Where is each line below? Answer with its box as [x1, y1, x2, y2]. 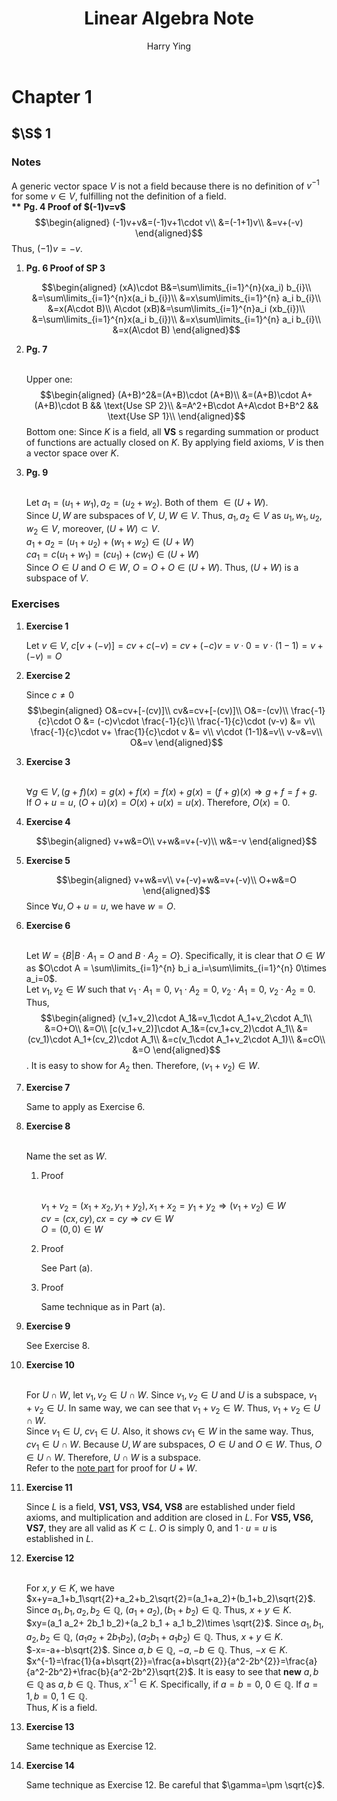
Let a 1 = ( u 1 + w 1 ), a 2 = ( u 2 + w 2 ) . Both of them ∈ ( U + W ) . [25, 497, 269, 511]
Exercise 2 [25, 669, 71, 681]
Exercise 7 [25, 1081, 71, 1093]
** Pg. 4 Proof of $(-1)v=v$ [11, 201, 126, 213]
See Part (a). [40, 1262, 93, 1274]
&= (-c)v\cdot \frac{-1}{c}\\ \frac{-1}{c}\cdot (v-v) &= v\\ [83, 715, 316, 727]
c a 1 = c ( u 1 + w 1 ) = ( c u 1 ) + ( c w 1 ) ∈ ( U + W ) [25, 548, 200, 563]
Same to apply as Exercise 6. [25, 1100, 146, 1112]
